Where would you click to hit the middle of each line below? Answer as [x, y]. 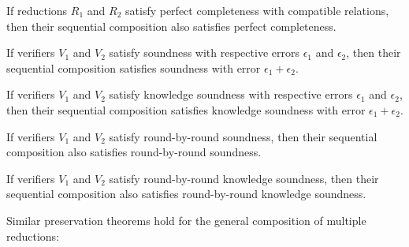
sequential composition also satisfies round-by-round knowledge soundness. [186, 194]
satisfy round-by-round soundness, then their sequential [243, 136]
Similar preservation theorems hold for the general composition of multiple [186, 220]
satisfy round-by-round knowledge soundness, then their [244, 178]
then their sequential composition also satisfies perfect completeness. [171, 26]
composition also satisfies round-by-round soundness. [134, 152]
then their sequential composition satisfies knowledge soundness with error [186, 109]
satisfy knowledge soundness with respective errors [231, 94]
